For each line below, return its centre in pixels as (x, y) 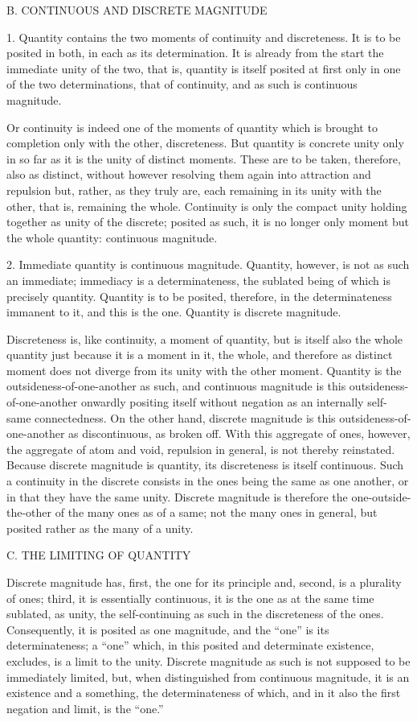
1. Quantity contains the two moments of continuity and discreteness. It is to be (204, 37)
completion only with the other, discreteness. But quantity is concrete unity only (205, 143)
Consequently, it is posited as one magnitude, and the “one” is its (168, 629)
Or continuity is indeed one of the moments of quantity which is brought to (192, 127)
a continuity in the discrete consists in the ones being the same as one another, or (208, 481)
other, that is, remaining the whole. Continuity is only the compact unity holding (207, 206)
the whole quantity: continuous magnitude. (112, 237)
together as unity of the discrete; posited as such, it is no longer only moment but (208, 222)
